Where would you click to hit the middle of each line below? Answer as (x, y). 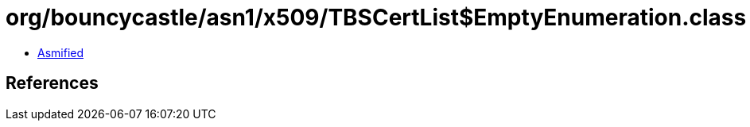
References (52, 83)
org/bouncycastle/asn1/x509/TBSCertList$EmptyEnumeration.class (376, 17)
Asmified (61, 52)
